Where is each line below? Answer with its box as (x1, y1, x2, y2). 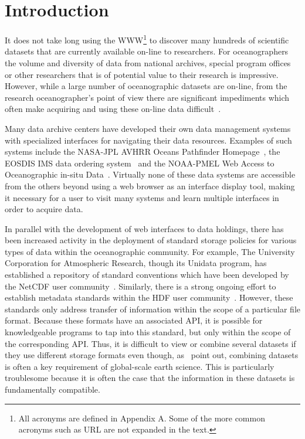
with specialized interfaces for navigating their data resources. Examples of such (5, 134, 292, 146)
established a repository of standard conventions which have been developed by (5, 268, 289, 281)
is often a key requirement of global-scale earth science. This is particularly (5, 360, 274, 372)
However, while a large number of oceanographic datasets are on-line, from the (5, 80, 287, 92)
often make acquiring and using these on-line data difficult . (5, 103, 221, 115)
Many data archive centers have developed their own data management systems (5, 122, 291, 134)
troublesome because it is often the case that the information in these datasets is (5, 372, 295, 384)
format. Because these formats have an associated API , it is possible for (5, 314, 263, 326)
